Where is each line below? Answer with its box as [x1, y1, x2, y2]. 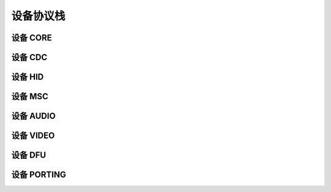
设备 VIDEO [11, 131, 55, 141]
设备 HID [11, 72, 44, 82]
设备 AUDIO [11, 111, 56, 121]
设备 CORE [11, 33, 52, 43]
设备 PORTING [11, 169, 67, 180]
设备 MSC [11, 91, 48, 102]
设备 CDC [11, 52, 48, 63]
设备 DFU [11, 150, 46, 161]
